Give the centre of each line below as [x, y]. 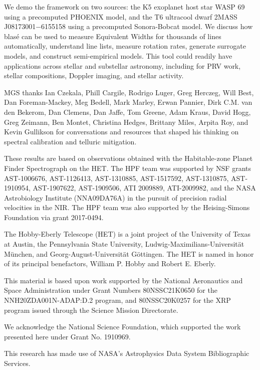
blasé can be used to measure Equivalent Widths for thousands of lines [113, 36]
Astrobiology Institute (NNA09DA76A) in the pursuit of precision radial [115, 197]
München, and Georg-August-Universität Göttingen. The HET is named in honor [129, 253]
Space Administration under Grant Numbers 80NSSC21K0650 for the [111, 290]
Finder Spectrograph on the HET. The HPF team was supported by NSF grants [127, 168]
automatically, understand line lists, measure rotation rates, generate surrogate [125, 46]
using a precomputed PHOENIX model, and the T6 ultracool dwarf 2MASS [121, 16]
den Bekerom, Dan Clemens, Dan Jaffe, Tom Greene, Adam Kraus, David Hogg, [127, 112]
